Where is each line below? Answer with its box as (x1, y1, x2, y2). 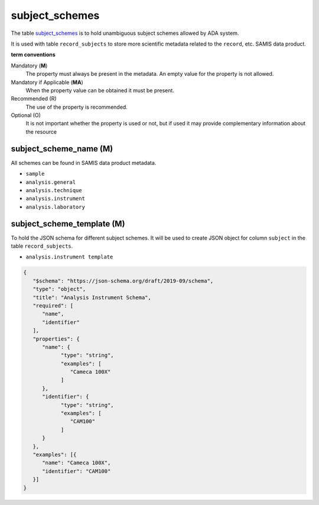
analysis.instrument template (25, 254, 113, 260)
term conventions (11, 51, 56, 59)
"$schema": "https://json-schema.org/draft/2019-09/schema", (32, 277, 214, 284)
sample (25, 170, 45, 177)
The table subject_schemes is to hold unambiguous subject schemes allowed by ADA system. (11, 30, 239, 37)
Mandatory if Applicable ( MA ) (11, 79, 84, 86)
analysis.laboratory (25, 203, 86, 210)
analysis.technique (25, 187, 82, 193)
